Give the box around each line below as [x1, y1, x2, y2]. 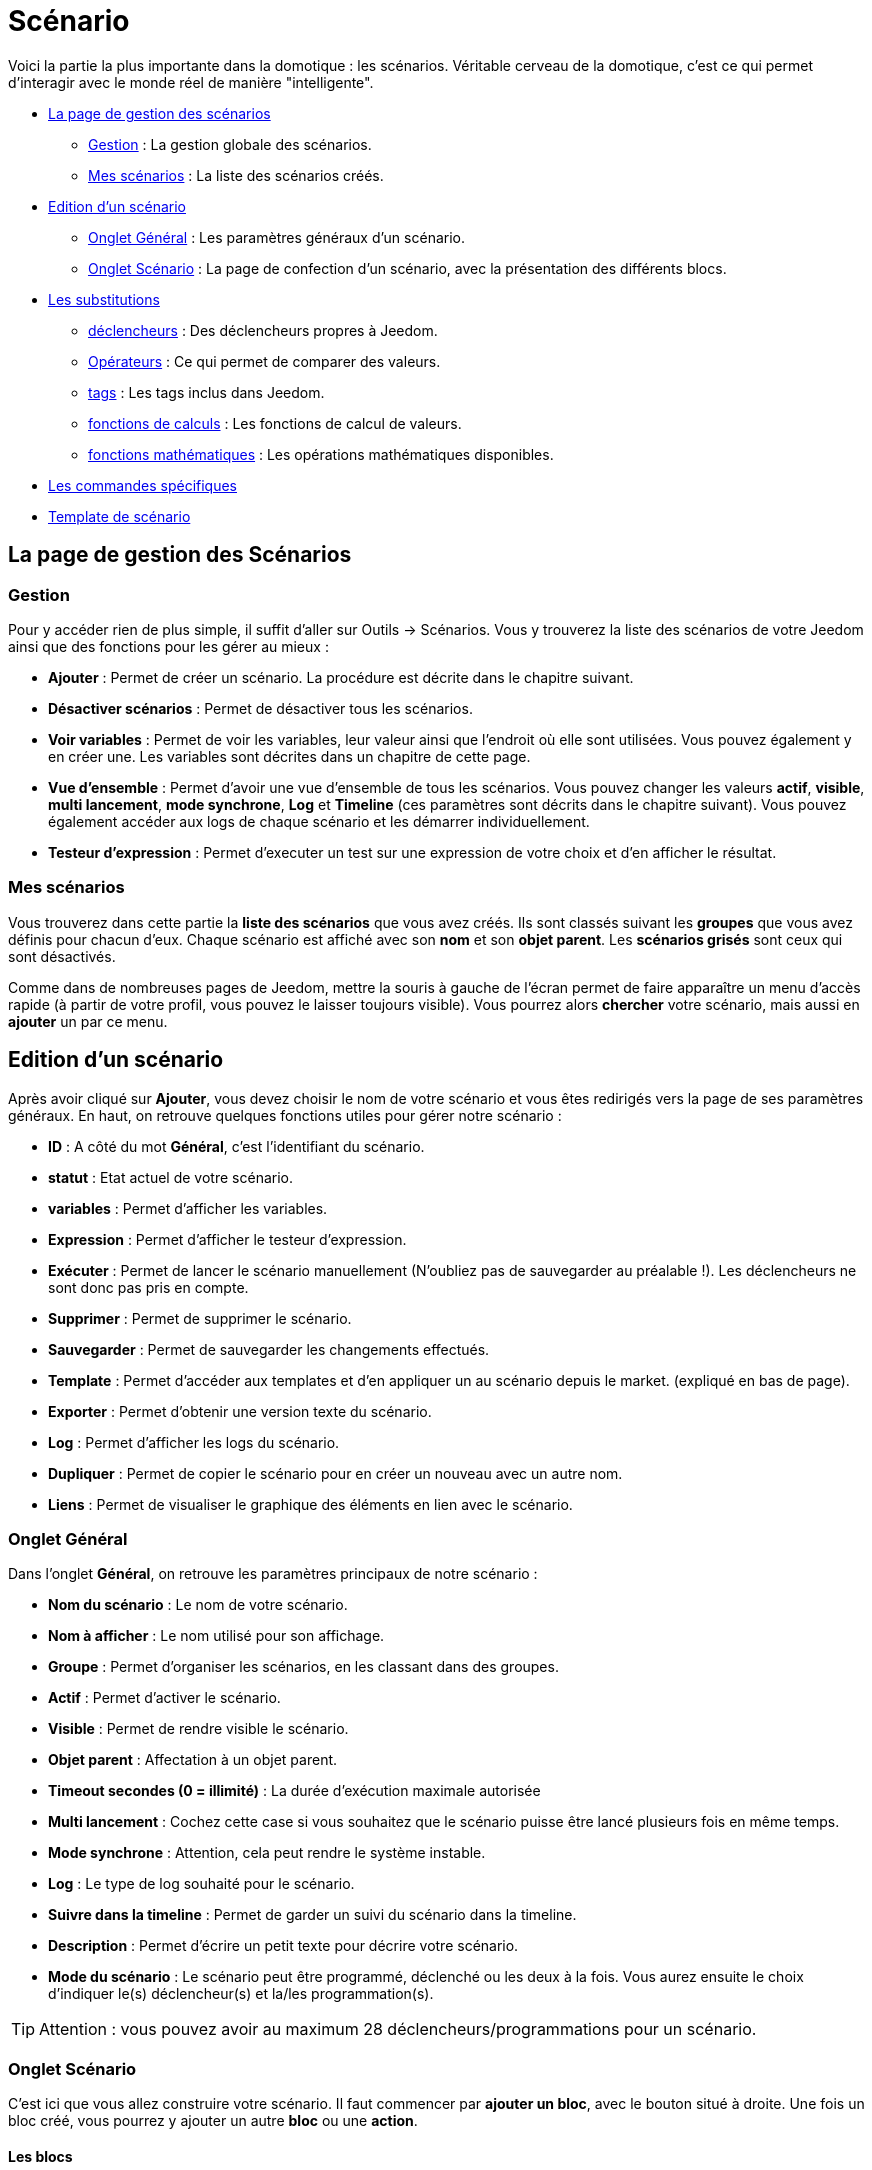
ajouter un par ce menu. [8, 1012, 168, 1030]
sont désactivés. [8, 947, 116, 965]
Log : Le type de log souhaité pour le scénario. [48, 1875, 355, 1893]
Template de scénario [48, 507, 191, 525]
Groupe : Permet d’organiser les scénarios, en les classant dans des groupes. [48, 1658, 559, 1676]
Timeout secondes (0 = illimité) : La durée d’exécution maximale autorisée [48, 1782, 541, 1800]
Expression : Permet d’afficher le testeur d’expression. [48, 1230, 407, 1248]
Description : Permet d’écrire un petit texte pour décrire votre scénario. [48, 1937, 519, 1955]
